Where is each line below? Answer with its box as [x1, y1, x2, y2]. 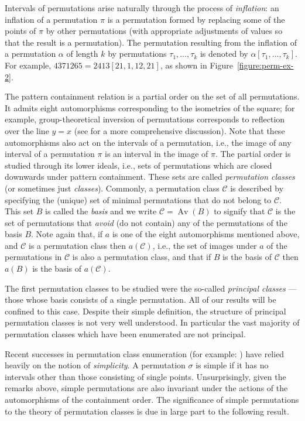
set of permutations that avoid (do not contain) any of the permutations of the [5, 216, 287, 228]
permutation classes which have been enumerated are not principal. [5, 328, 246, 340]
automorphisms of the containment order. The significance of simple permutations [5, 393, 299, 405]
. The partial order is [215, 148, 291, 160]
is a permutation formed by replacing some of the [107, 13, 285, 25]
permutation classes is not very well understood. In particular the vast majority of [5, 316, 300, 328]
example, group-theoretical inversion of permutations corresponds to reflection [5, 113, 285, 125]
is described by [230, 182, 284, 194]
